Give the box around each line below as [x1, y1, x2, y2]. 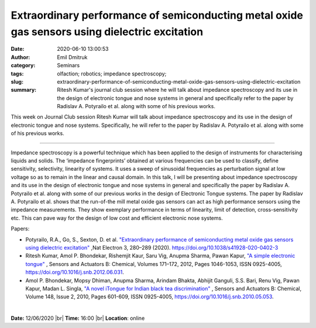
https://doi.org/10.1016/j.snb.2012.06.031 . [25, 269, 124, 276]
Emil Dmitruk [57, 53, 88, 61]
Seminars [57, 62, 80, 69]
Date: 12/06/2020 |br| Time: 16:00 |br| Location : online [11, 315, 145, 322]
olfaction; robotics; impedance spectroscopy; [57, 70, 167, 77]
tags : [11, 70, 24, 77]
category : [11, 62, 36, 69]
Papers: [11, 225, 30, 232]
